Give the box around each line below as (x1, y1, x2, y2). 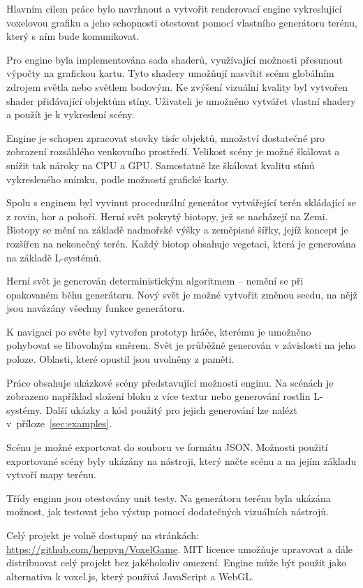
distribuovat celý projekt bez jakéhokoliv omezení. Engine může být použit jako (6, 555, 347, 570)
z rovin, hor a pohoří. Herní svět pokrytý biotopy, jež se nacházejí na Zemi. (6, 208, 328, 223)
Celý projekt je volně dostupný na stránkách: (6, 528, 199, 542)
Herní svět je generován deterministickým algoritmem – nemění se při (6, 273, 304, 288)
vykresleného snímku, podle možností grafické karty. (6, 171, 229, 186)
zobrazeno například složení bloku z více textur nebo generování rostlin (6, 389, 311, 403)
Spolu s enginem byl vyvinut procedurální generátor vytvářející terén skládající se (6, 195, 357, 210)
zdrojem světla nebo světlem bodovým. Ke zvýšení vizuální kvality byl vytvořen (6, 79, 348, 94)
